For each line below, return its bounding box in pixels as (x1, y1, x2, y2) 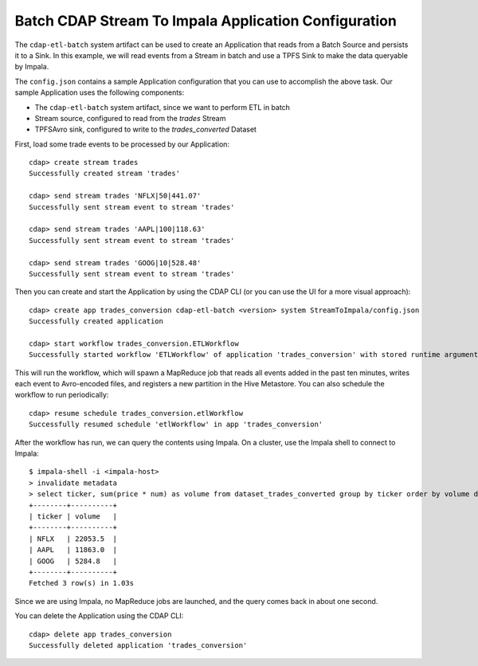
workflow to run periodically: (14, 390, 109, 400)
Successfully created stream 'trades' (29, 169, 181, 178)
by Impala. (14, 62, 49, 72)
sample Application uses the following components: (14, 88, 185, 97)
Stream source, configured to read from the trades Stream (34, 113, 226, 123)
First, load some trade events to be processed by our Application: (14, 139, 230, 149)
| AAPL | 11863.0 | (29, 546, 118, 554)
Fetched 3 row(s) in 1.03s (29, 578, 135, 588)
